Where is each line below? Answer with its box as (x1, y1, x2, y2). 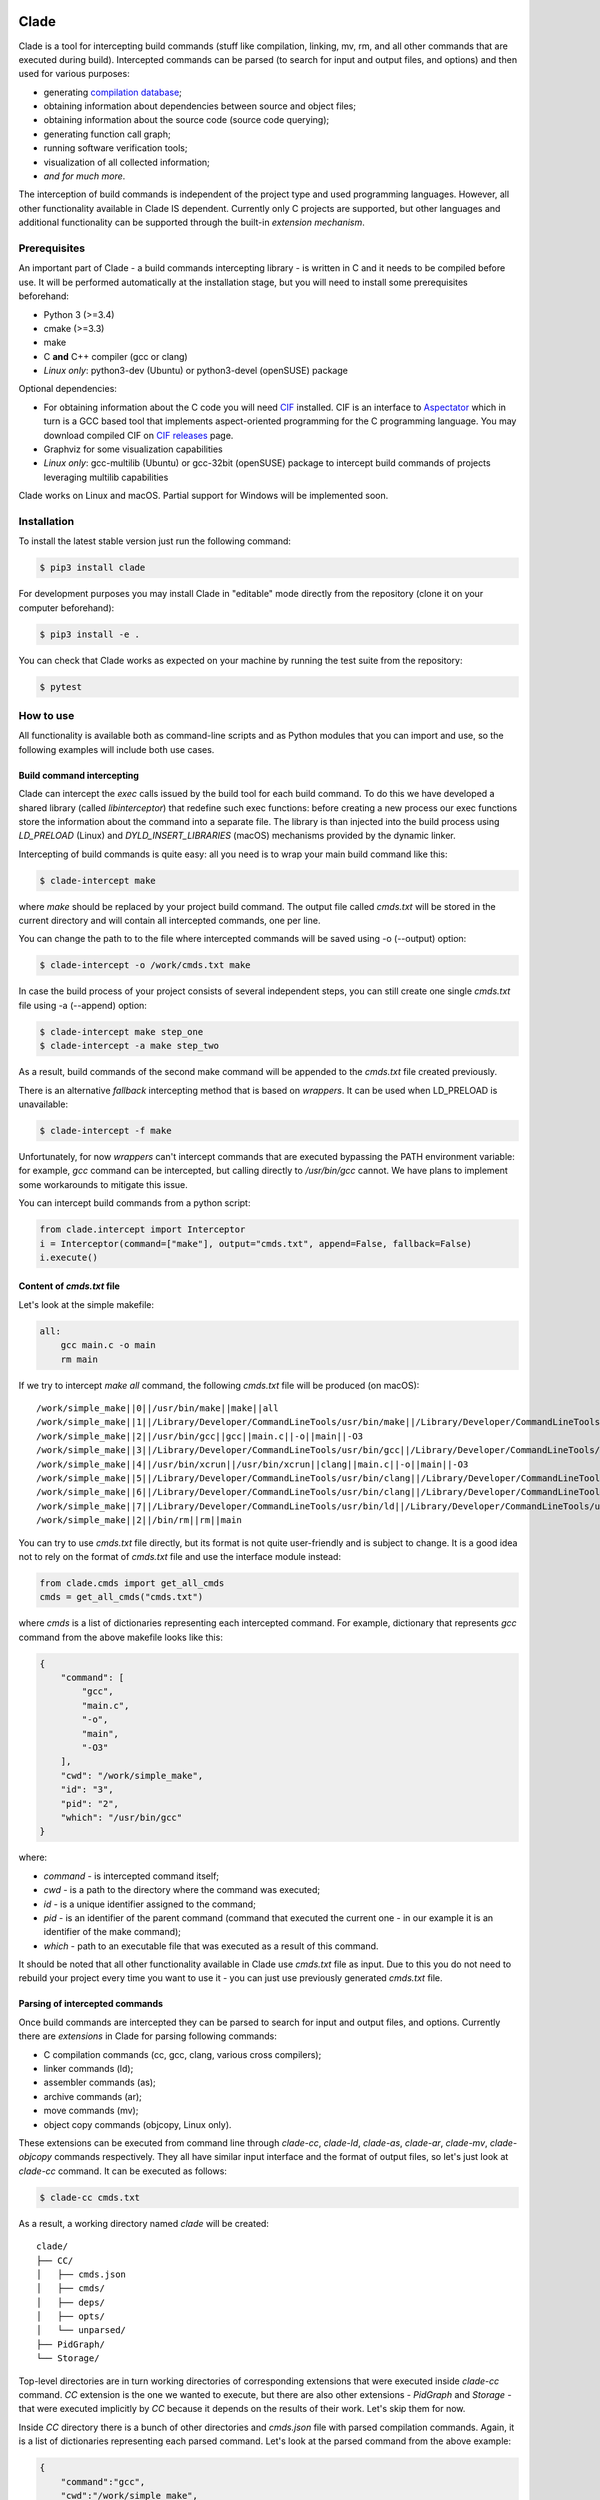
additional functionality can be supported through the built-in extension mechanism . (18, 216, 365, 229)
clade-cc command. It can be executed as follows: (18, 2165, 227, 2177)
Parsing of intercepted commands (18, 1998, 164, 2010)
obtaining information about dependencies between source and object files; (43, 100, 357, 112)
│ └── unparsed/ (36, 2325, 127, 2336)
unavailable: (18, 1098, 69, 1110)
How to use (18, 709, 75, 723)
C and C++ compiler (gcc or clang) (43, 350, 189, 362)
